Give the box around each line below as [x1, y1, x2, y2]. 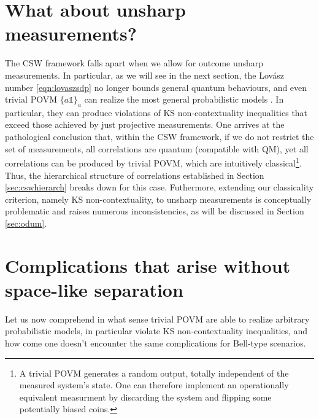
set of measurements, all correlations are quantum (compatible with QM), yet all [5, 142, 309, 155]
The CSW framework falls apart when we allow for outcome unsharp [5, 57, 264, 69]
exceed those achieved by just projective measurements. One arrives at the [5, 118, 285, 131]
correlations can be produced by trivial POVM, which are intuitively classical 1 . [5, 155, 302, 169]
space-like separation [5, 276, 183, 302]
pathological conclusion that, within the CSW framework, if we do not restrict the [5, 130, 314, 143]
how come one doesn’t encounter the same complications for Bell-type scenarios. [5, 336, 306, 349]
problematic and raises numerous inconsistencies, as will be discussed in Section [5, 205, 304, 217]
